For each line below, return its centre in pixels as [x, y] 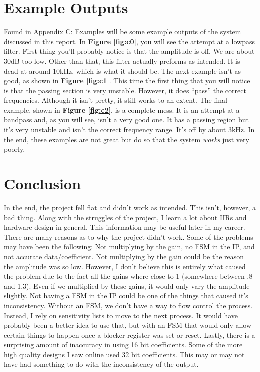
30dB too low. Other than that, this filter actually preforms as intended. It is [122, 61]
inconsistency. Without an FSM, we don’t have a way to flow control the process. [128, 305]
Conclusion [43, 184]
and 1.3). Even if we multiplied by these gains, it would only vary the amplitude [127, 285]
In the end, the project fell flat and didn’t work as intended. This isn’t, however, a [130, 207]
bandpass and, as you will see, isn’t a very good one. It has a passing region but [126, 120]
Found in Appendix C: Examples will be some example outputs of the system [123, 32]
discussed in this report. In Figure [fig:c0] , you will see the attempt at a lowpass [130, 41]
